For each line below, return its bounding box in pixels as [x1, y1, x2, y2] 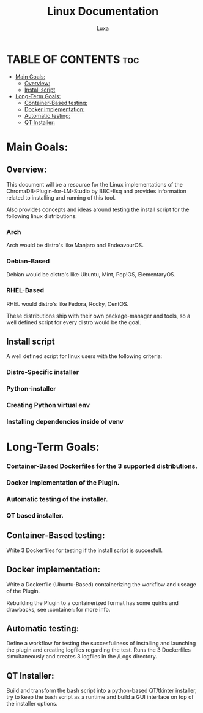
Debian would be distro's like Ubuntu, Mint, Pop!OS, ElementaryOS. [6, 271, 176, 278]
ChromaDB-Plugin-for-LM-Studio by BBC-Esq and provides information [6, 187, 186, 195]
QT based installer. [6, 511, 64, 520]
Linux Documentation [46, 4, 159, 18]
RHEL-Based [6, 286, 45, 295]
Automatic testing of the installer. [6, 495, 108, 504]
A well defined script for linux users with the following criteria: [6, 353, 163, 360]
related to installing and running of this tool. [6, 193, 116, 201]
